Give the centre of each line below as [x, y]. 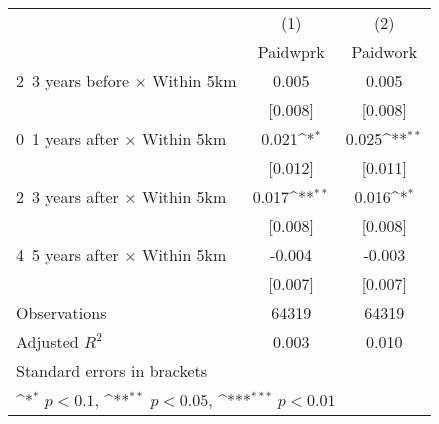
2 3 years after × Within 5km [121, 196]
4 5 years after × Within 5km [121, 254]
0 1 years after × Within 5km [121, 138]
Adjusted [47, 341]
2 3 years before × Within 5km [126, 80]
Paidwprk [291, 51]
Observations [61, 312]
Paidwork [384, 51]
